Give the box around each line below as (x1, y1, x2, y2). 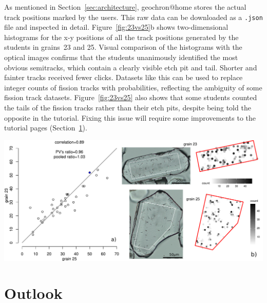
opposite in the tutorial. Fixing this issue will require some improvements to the (4, 112, 256, 123)
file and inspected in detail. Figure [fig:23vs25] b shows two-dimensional (4, 22, 228, 32)
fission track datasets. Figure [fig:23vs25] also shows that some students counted (4, 92, 257, 103)
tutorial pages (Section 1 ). (4, 122, 87, 133)
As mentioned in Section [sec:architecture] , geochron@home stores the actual (4, 2, 246, 12)
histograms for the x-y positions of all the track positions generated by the (4, 31, 239, 42)
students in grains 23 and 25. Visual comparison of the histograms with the (4, 42, 242, 52)
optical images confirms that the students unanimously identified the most (4, 52, 238, 63)
